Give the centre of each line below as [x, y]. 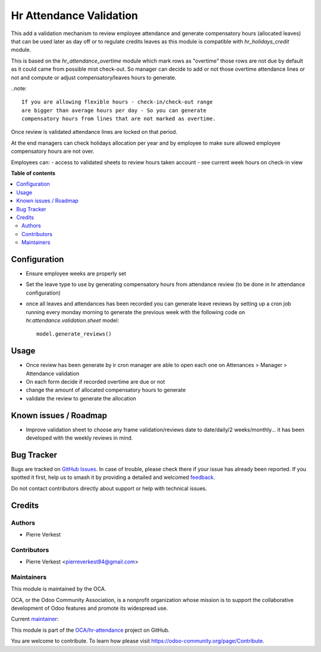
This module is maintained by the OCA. [59, 589]
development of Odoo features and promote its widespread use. [89, 608]
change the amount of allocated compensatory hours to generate [106, 390]
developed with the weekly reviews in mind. [79, 438]
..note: [19, 88]
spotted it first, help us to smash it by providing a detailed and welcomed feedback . [113, 477]
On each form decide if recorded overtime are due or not [95, 382]
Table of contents [33, 173]
